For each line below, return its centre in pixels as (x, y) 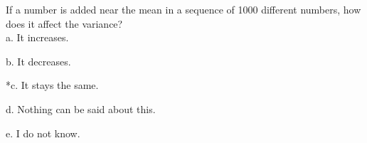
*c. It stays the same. (52, 85)
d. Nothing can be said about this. (81, 108)
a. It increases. (37, 37)
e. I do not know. (43, 133)
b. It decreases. (38, 61)
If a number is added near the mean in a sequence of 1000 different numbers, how (183, 9)
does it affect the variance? (64, 23)
